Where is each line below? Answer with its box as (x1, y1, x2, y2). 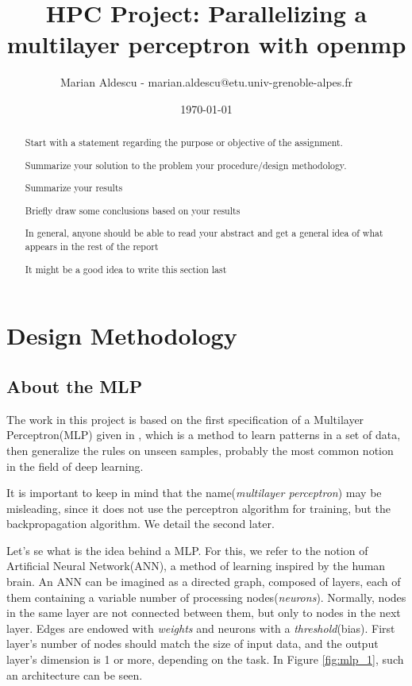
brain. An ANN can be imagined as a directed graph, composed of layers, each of (6, 573, 401, 590)
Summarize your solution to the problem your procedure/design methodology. (25, 158, 347, 171)
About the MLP (6, 373, 143, 398)
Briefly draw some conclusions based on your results (25, 203, 241, 217)
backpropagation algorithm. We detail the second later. (6, 515, 275, 532)
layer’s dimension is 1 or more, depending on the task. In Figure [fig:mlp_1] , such (6, 651, 404, 668)
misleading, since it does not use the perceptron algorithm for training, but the (6, 499, 391, 516)
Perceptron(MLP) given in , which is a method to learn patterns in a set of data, (6, 426, 401, 443)
